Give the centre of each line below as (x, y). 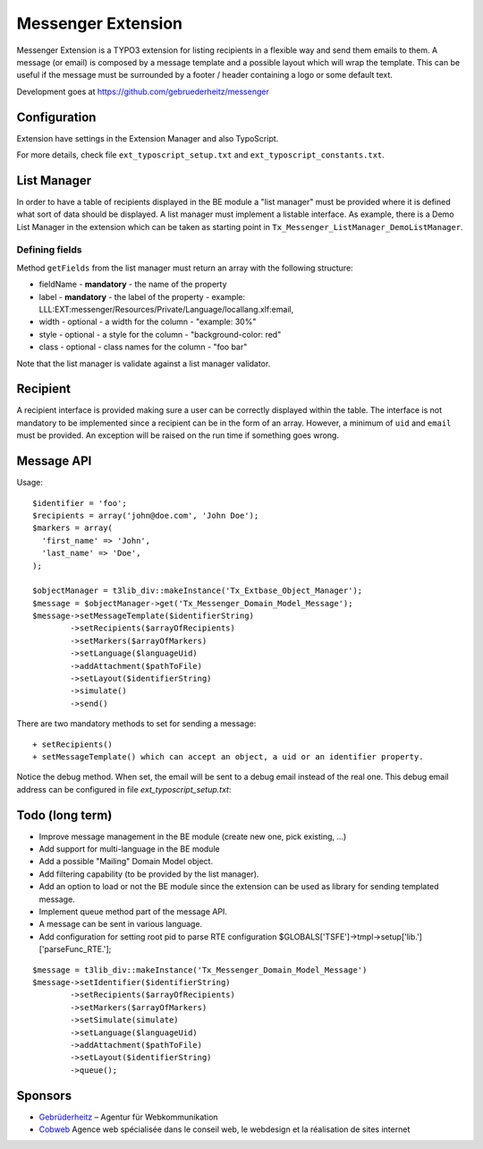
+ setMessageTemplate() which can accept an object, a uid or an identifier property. (228, 756)
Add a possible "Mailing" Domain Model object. (126, 862)
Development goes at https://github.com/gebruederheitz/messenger (143, 91)
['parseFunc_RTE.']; (75, 949)
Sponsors (44, 1096)
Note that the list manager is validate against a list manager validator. (144, 364)
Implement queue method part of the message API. (133, 912)
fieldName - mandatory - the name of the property (133, 284)
